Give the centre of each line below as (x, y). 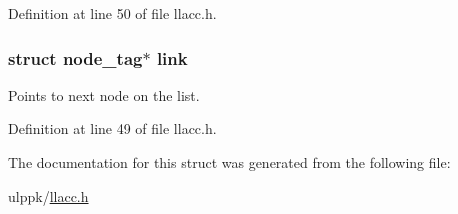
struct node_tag (75, 57)
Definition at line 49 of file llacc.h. (112, 128)
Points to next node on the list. (104, 94)
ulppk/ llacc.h (48, 195)
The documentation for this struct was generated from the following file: (229, 162)
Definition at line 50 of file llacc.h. (112, 13)
